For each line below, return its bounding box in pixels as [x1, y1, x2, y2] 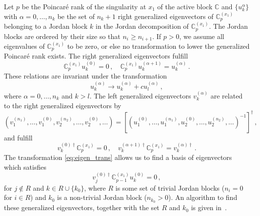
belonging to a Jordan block [4, 21, 88, 31]
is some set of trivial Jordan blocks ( [115, 182, 225, 193]
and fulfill [4, 132, 33, 142]
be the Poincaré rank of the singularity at [21, 1, 146, 11]
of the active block [157, 1, 213, 11]
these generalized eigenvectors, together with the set [4, 202, 160, 213]
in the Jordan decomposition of [96, 21, 189, 31]
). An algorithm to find [168, 192, 238, 202]
